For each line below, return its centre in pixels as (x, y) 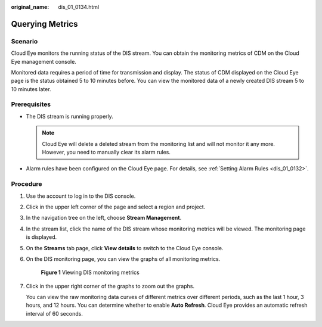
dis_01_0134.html (79, 7)
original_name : (30, 7)
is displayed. (41, 237)
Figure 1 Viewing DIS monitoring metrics (90, 272)
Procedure (27, 184)
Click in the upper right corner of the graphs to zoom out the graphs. (110, 286)
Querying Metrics (44, 24)
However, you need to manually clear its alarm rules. (106, 152)
